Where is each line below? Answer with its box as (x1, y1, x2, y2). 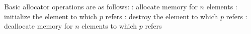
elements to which (81, 21, 137, 31)
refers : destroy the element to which (105, 11, 218, 21)
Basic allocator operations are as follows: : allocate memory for (4, 1, 198, 11)
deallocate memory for (4, 21, 73, 31)
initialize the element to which (4, 11, 98, 21)
